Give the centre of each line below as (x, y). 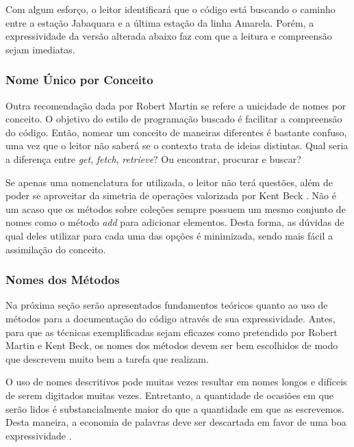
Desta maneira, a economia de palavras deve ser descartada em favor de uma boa (176, 422)
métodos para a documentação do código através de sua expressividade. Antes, (170, 318)
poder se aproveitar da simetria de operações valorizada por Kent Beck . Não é (171, 195)
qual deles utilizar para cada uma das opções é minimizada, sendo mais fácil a (169, 235)
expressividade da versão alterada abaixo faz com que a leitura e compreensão (169, 36)
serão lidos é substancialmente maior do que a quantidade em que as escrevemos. (175, 408)
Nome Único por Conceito (79, 80)
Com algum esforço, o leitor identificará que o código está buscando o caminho (170, 9)
